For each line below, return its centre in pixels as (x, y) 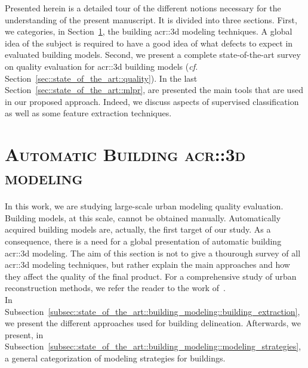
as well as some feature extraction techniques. (88, 113)
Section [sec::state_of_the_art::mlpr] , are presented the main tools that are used (154, 90)
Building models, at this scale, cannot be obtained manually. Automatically (143, 217)
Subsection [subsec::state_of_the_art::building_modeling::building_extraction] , (153, 311)
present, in (24, 334)
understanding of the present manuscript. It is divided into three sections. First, (151, 19)
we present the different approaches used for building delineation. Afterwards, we (153, 323)
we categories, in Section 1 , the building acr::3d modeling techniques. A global (149, 31)
